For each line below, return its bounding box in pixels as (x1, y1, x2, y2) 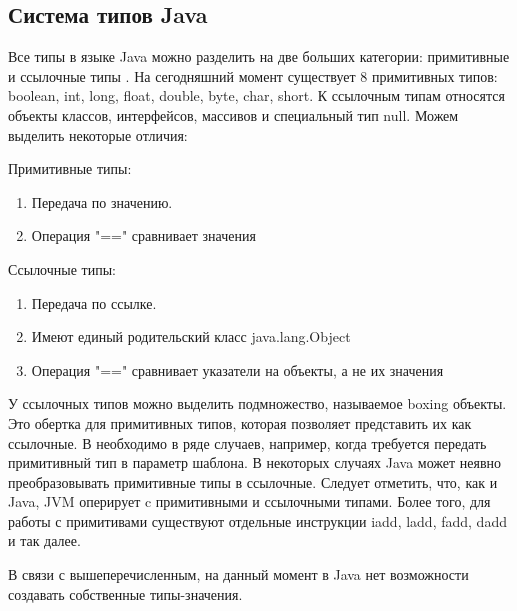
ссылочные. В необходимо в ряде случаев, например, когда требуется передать (8, 432, 487, 453)
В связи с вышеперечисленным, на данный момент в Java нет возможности (8, 564, 469, 585)
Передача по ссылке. (31, 292, 157, 313)
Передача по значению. (31, 191, 173, 212)
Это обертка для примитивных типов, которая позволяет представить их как (8, 412, 472, 433)
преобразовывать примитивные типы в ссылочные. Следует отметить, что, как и (8, 471, 498, 492)
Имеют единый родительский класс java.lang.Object (31, 326, 351, 347)
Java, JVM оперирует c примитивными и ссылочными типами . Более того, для (8, 491, 491, 512)
